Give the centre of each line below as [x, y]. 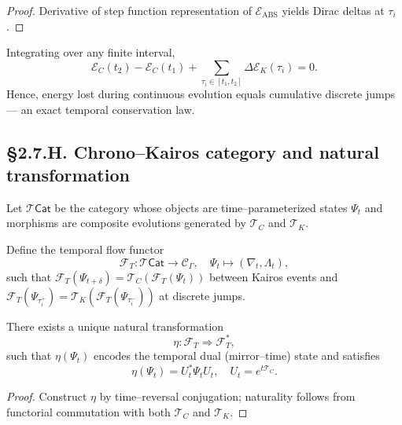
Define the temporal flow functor [85, 249]
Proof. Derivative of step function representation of [129, 10]
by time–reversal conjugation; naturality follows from [227, 396]
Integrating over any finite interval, [91, 52]
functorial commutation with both [89, 411]
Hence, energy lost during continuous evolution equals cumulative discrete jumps [201, 94]
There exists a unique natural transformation [115, 326]
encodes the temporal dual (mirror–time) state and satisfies [236, 355]
